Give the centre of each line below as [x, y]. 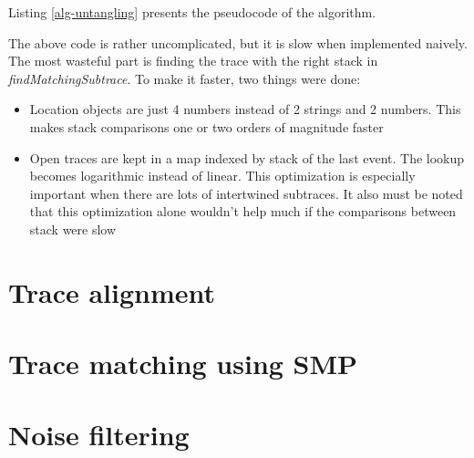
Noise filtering [99, 435]
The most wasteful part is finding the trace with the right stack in [193, 61]
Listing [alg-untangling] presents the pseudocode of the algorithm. [192, 12]
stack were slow [73, 229]
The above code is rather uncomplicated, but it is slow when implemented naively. [238, 42]
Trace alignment [112, 291]
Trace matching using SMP [183, 364]
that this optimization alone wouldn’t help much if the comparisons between [243, 211]
